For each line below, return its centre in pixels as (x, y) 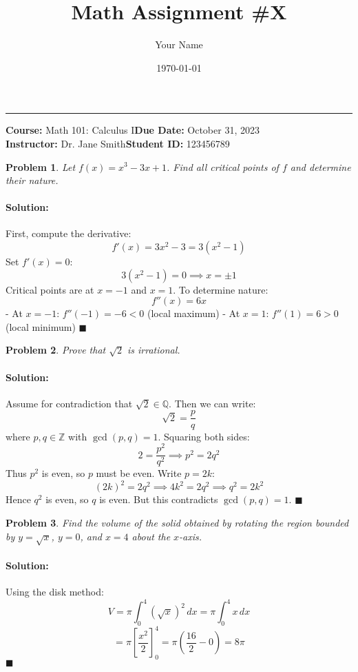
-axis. (191, 536)
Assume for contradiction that (69, 403)
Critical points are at (50, 289)
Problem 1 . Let (41, 166)
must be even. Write (139, 473)
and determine (320, 166)
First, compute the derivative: (69, 233)
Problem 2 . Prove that (56, 350)
